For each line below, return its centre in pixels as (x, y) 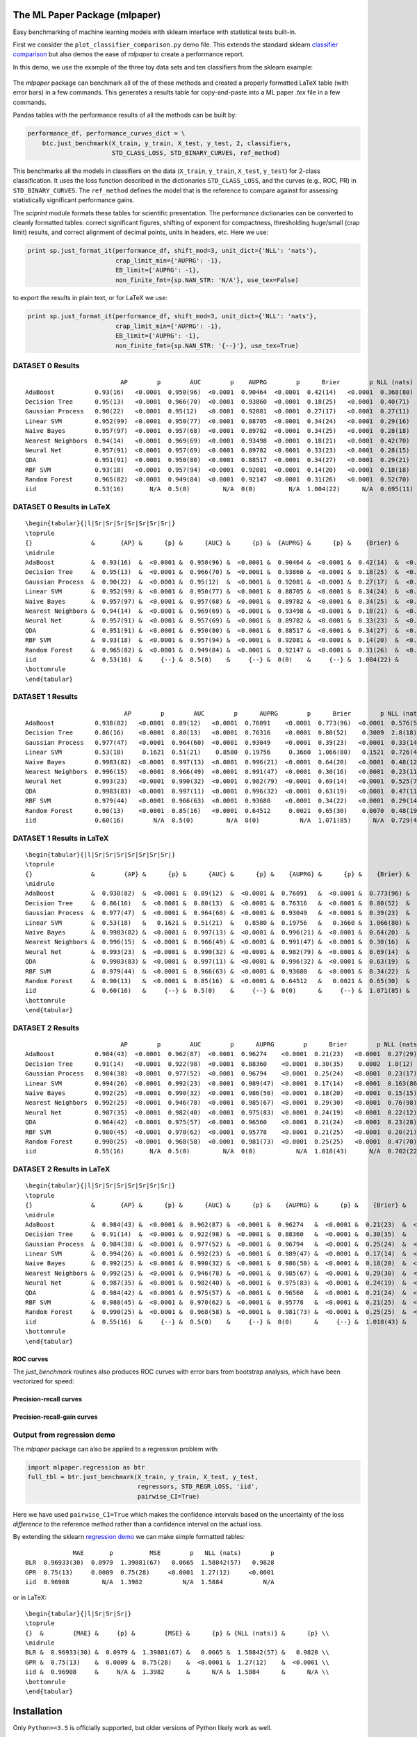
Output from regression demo (64, 1435)
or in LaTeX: (30, 1597)
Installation (38, 1711)
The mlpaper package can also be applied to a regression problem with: (116, 1449)
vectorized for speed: (43, 1381)
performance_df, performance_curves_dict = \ (106, 133)
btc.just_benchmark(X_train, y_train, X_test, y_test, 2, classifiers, (167, 143)
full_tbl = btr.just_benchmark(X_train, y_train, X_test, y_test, (143, 1477)
